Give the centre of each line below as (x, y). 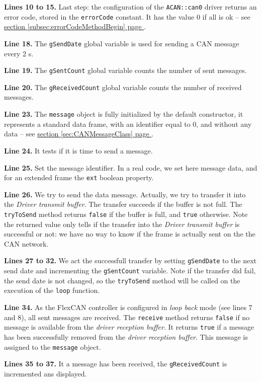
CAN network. (26, 243)
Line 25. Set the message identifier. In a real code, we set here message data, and (131, 167)
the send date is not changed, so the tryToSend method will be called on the (122, 280)
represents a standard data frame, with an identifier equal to (97, 124)
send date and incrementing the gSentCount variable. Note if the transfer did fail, (130, 271)
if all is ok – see (226, 16)
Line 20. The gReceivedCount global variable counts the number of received (123, 87)
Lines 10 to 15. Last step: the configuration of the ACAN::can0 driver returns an (130, 7)
